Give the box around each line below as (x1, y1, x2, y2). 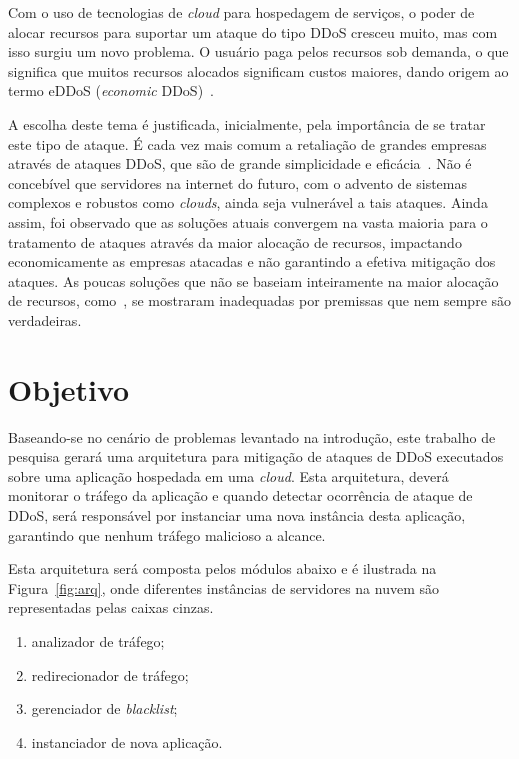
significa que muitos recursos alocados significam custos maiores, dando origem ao (8, 60, 509, 81)
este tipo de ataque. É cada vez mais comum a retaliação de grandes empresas (8, 133, 487, 154)
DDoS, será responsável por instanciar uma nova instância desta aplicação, (8, 505, 466, 525)
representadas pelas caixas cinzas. (8, 597, 214, 618)
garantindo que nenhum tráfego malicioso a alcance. (8, 524, 326, 545)
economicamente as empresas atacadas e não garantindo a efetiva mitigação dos (8, 251, 496, 272)
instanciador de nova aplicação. (31, 731, 223, 752)
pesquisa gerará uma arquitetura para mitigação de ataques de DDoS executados (8, 446, 504, 467)
